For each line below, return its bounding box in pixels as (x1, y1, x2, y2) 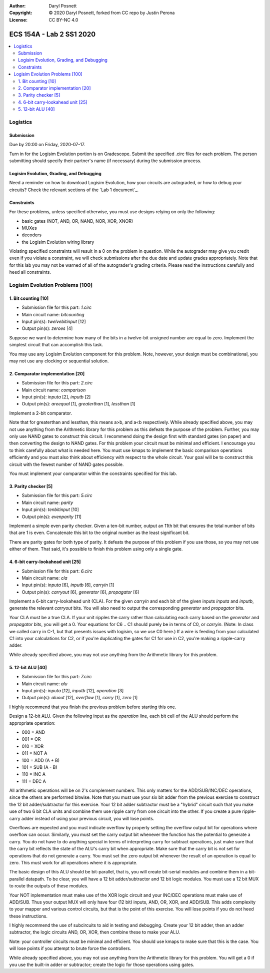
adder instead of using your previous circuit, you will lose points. (21, 815, 154, 821)
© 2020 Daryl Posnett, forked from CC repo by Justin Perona (48, 10, 175, 16)
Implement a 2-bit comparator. (9, 410, 72, 416)
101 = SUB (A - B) (21, 764, 57, 770)
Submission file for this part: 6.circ (21, 568, 92, 574)
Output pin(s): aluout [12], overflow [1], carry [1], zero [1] (21, 695, 138, 701)
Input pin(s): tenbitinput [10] (21, 507, 79, 513)
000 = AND (21, 729, 45, 735)
